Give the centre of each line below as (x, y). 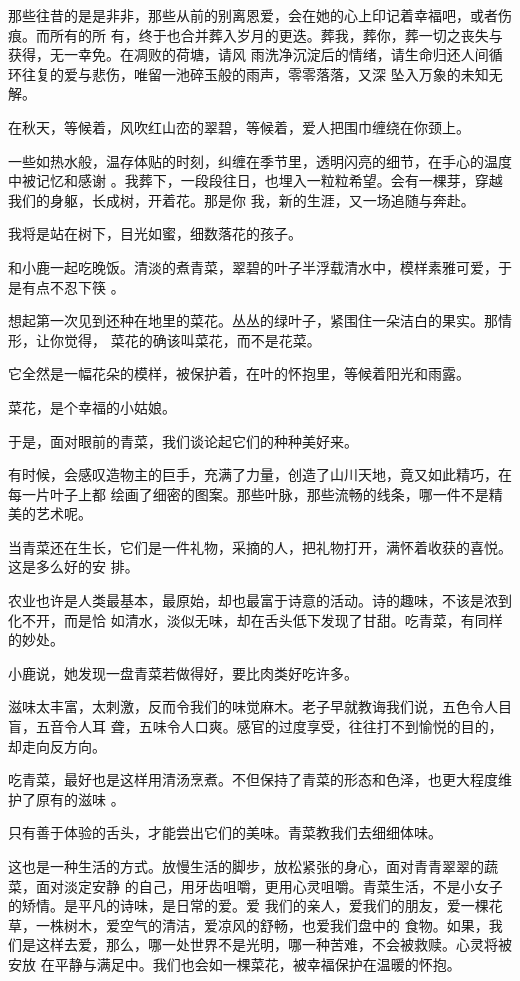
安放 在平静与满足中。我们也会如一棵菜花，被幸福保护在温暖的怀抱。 (234, 963)
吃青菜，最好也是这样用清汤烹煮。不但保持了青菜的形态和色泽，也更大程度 (253, 779)
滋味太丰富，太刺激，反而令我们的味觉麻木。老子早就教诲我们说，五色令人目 (260, 706)
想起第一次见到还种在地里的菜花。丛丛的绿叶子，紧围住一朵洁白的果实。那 (253, 320)
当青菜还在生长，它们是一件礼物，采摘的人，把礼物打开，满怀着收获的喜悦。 (260, 546)
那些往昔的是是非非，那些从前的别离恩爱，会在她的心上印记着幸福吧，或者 (253, 15)
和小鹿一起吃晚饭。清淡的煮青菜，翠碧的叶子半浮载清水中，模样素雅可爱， (253, 266)
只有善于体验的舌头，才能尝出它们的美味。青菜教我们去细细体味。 (225, 832)
